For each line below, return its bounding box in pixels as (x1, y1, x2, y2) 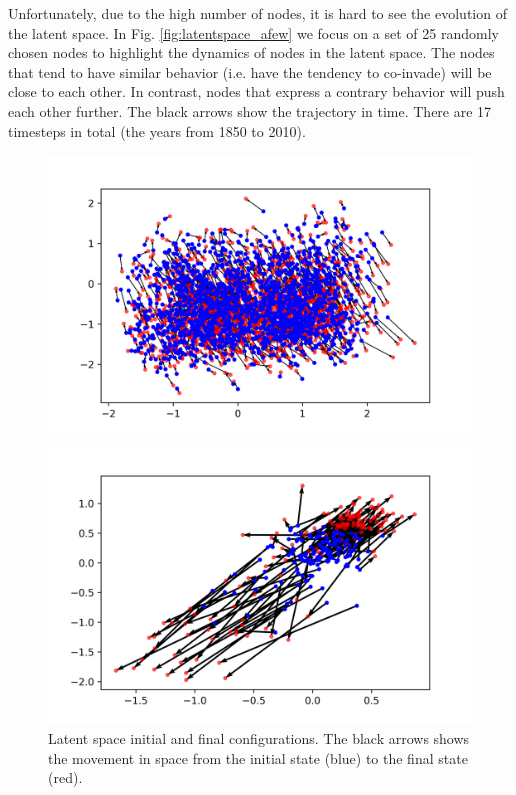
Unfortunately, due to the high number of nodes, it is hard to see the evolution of (8, 3, 507, 23)
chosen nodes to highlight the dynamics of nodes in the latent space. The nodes (8, 42, 495, 63)
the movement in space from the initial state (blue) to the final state (48, 747, 468, 768)
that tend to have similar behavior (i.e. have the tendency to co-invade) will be (8, 61, 492, 82)
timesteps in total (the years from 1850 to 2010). (8, 120, 306, 141)
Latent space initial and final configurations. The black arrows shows (48, 728, 470, 749)
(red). (48, 767, 83, 788)
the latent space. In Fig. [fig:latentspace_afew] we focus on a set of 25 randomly (8, 22, 499, 43)
